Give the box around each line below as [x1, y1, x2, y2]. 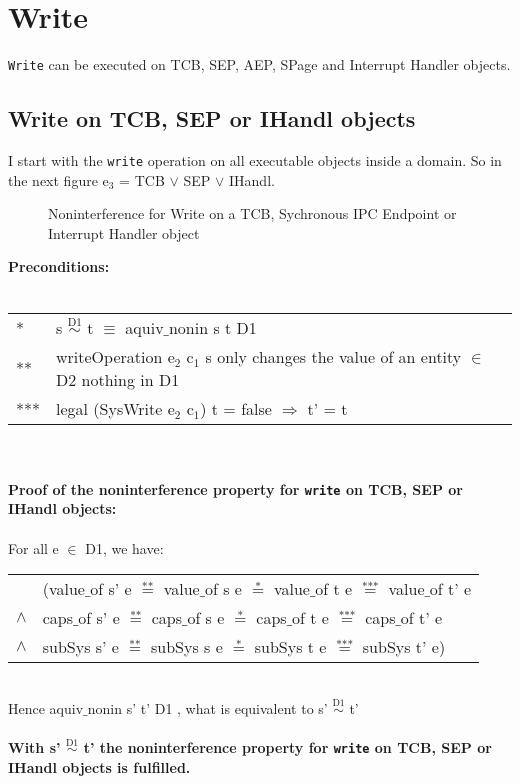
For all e [8, 537, 59, 558]
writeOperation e [56, 344, 175, 368]
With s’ [8, 737, 61, 758]
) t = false [200, 396, 272, 420]
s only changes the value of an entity [205, 344, 462, 368]
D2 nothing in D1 [56, 367, 180, 391]
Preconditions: [8, 256, 110, 277]
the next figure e [8, 169, 109, 190]
